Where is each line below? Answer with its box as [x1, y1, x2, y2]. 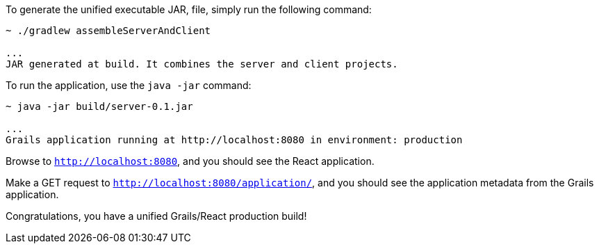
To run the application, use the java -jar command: [6, 79, 252, 91]
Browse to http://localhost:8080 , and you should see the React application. [6, 155, 375, 167]
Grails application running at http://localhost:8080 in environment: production [6, 134, 463, 145]
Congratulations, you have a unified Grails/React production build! [6, 210, 307, 222]
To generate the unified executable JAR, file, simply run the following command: [6, 3, 372, 15]
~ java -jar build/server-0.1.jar [6, 101, 193, 112]
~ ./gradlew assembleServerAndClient [6, 25, 211, 36]
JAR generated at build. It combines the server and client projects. [6, 58, 398, 70]
